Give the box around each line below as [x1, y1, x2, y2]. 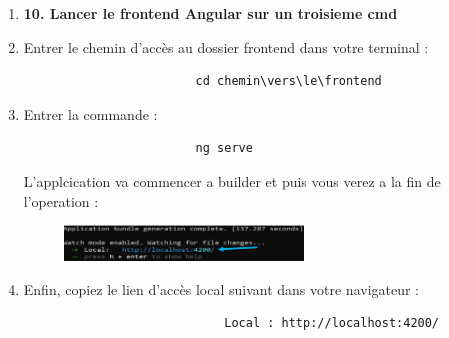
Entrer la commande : [23, 103, 158, 124]
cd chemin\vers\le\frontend [195, 74, 382, 89]
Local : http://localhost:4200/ [224, 316, 440, 331]
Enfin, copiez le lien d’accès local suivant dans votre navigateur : [23, 278, 420, 299]
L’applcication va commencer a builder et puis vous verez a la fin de [23, 170, 441, 191]
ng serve [195, 141, 253, 156]
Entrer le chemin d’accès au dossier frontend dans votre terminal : [23, 36, 429, 57]
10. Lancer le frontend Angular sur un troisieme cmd [23, 3, 398, 23]
